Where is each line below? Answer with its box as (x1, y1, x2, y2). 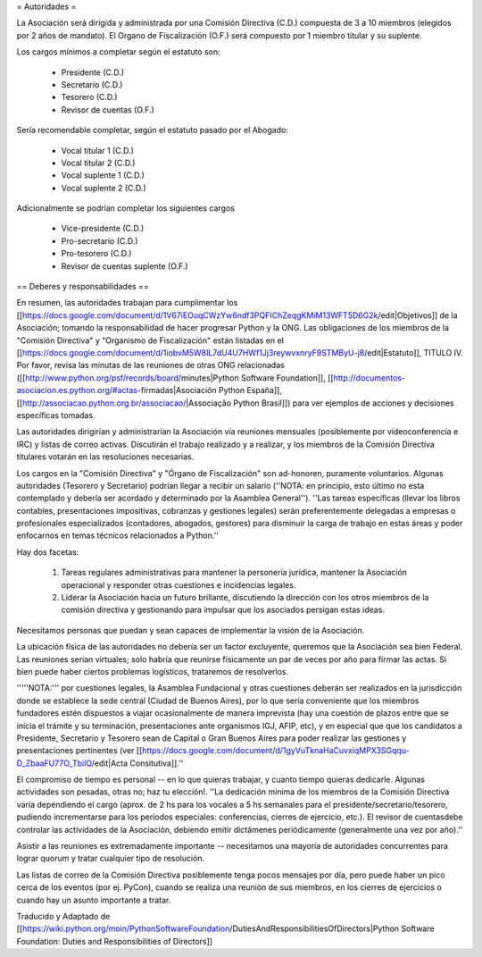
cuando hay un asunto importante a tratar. (16, 894, 171, 905)
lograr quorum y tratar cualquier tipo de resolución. (16, 853, 205, 864)
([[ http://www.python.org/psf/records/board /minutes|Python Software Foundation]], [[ (16, 372, 334, 383)
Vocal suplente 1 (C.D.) (61, 170, 145, 180)
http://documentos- (333, 372, 406, 383)
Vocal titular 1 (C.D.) (61, 145, 134, 155)
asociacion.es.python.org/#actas (16, 385, 138, 396)
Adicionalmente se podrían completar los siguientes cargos (16, 203, 236, 214)
